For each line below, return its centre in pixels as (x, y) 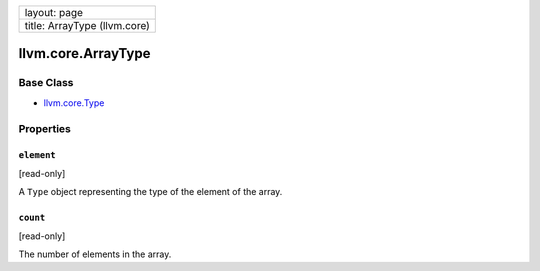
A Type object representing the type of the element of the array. (150, 192)
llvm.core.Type (74, 102)
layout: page (54, 12)
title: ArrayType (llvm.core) (87, 25)
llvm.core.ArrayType (84, 53)
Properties (45, 128)
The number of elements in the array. (95, 254)
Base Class (46, 83)
